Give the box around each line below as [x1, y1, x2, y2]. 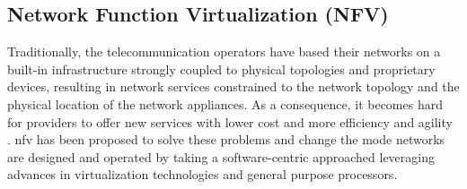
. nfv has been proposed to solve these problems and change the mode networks [7, 130, 445, 149]
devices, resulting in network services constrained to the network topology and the [7, 77, 460, 96]
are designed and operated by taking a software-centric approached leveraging [7, 147, 435, 166]
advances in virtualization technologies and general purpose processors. [7, 165, 398, 184]
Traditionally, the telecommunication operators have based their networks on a [7, 42, 441, 61]
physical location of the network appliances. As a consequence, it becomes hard [7, 94, 443, 113]
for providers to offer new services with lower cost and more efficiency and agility [7, 112, 453, 131]
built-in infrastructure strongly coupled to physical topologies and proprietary [7, 59, 436, 78]
